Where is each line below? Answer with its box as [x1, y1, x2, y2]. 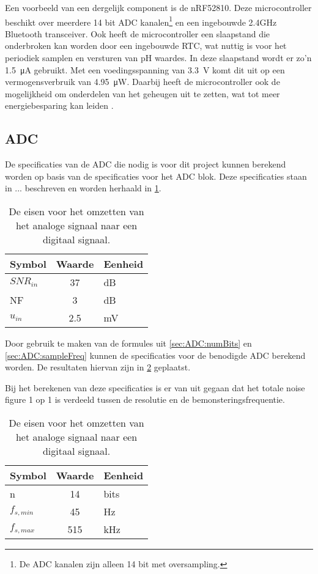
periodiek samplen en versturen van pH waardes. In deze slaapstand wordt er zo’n [5, 51, 312, 64]
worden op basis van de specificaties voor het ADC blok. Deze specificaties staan [5, 169, 307, 182]
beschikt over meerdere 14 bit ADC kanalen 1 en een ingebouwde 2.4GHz [5, 13, 277, 28]
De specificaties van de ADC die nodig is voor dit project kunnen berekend [5, 158, 286, 171]
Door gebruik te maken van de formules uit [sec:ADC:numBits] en [5, 336, 252, 349]
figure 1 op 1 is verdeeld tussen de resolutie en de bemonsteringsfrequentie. [5, 393, 285, 406]
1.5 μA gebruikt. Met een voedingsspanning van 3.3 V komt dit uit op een [5, 63, 285, 76]
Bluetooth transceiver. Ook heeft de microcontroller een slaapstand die [5, 27, 270, 40]
